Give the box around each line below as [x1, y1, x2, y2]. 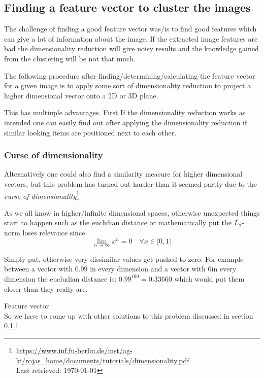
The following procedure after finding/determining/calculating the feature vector [4, 70, 255, 81]
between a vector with [4, 263, 73, 274]
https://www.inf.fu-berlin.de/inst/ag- [16, 345, 133, 355]
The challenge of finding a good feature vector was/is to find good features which [4, 23, 257, 34]
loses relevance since [22, 227, 85, 237]
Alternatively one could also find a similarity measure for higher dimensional [4, 168, 243, 179]
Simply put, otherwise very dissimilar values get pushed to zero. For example [4, 253, 244, 264]
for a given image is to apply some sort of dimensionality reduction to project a [4, 80, 251, 91]
